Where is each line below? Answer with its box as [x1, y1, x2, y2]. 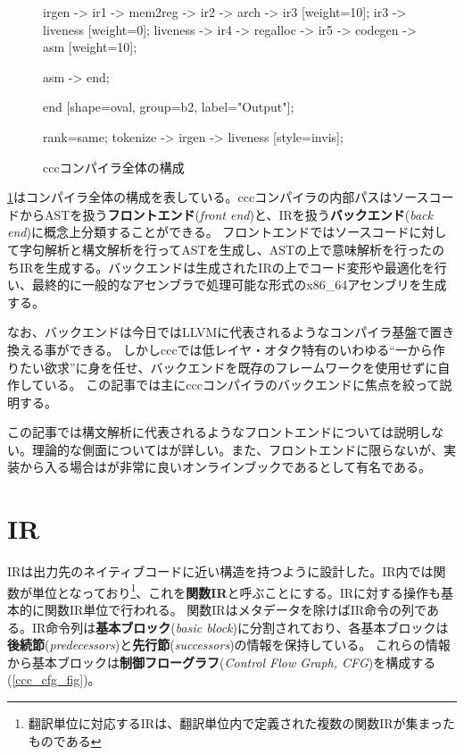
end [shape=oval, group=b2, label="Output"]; [43, 97, 294, 116]
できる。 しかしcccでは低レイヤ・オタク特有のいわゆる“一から [69, 340, 433, 358]
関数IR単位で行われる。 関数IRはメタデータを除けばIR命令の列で [44, 600, 427, 619]
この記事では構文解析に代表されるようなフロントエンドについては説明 [7, 423, 419, 441]
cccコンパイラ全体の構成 [43, 157, 185, 176]
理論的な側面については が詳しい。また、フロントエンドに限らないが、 [31, 440, 444, 458]
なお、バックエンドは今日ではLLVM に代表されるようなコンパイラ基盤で [7, 323, 430, 341]
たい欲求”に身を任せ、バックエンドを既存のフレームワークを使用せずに [19, 357, 438, 376]
